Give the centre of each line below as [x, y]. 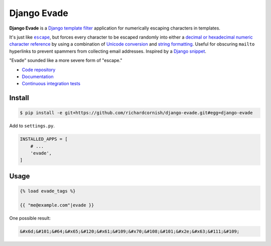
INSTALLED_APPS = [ [44, 139]
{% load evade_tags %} [48, 191]
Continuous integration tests [51, 84]
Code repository [39, 70]
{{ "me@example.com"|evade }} [57, 205]
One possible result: [30, 218]
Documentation [38, 76]
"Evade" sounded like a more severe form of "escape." [66, 61]
